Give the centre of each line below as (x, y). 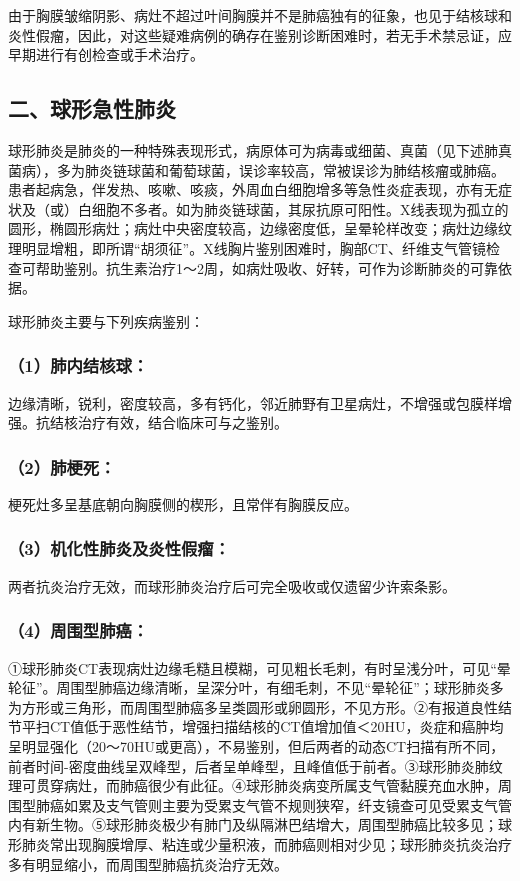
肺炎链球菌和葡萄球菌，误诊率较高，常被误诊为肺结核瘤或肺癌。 (294, 169)
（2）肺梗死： (62, 466)
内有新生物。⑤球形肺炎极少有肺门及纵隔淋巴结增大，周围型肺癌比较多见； (253, 824)
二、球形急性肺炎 (92, 108)
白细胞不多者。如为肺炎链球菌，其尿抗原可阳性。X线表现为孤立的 (293, 208)
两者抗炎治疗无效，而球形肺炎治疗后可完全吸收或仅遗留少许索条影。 (232, 585)
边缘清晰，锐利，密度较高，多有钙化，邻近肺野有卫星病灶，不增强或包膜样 (253, 402)
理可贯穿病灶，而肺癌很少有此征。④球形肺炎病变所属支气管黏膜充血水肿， (253, 785)
